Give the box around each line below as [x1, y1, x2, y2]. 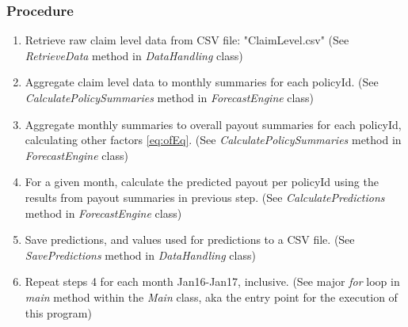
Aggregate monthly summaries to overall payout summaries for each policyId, [25, 116, 402, 132]
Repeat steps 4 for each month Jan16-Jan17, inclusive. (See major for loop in [25, 273, 400, 290]
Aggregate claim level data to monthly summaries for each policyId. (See [25, 74, 379, 90]
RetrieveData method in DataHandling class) [25, 47, 243, 63]
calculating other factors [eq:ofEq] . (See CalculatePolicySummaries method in [25, 131, 402, 148]
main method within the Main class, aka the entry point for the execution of [25, 288, 398, 305]
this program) [25, 304, 92, 321]
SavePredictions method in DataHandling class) [25, 246, 256, 263]
